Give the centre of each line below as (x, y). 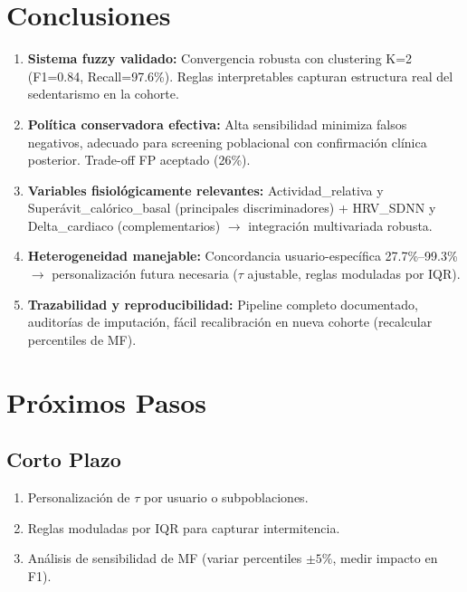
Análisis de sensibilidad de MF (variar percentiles (165, 558)
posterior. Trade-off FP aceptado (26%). (139, 160)
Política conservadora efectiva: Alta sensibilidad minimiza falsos (217, 124)
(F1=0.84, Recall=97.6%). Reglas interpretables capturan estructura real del (240, 76)
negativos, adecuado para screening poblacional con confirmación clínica (227, 142)
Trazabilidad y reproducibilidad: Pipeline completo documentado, (223, 304)
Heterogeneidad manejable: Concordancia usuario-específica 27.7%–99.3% (243, 256)
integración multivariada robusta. (340, 225)
